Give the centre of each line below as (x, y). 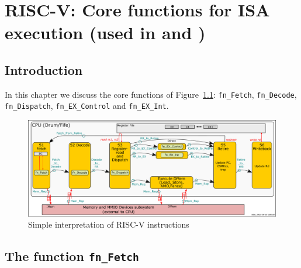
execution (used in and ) (105, 32)
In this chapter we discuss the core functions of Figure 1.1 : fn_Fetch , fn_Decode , (151, 94)
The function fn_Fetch (72, 256)
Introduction (44, 69)
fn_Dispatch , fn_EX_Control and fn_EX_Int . (87, 106)
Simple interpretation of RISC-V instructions (109, 224)
